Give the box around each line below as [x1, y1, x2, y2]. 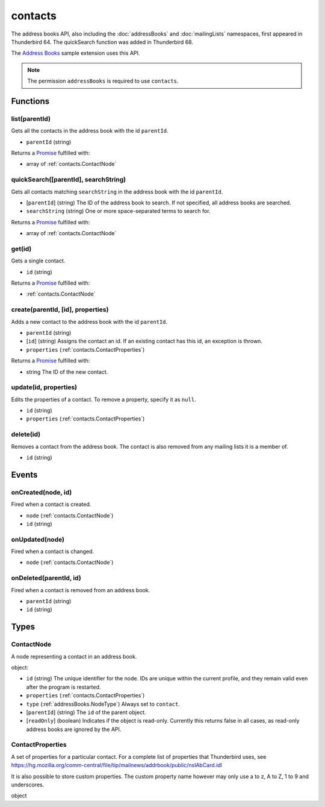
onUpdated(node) [11, 535, 64, 543]
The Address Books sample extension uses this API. [11, 49, 140, 57]
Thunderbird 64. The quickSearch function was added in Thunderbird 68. [11, 38, 194, 45]
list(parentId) [11, 115, 51, 123]
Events [11, 469, 38, 479]
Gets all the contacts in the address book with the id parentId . [11, 127, 169, 134]
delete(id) [11, 430, 41, 438]
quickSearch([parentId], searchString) [11, 176, 126, 184]
